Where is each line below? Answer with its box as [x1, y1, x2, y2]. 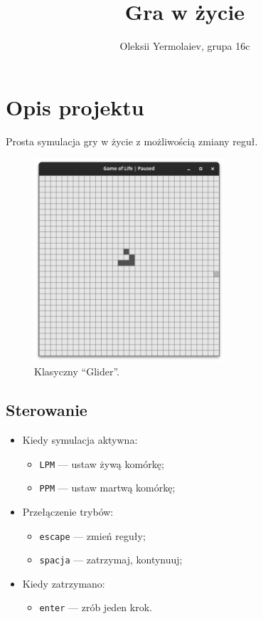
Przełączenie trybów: [22, 504, 114, 519]
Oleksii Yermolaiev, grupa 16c [119, 38, 250, 53]
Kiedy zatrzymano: [22, 576, 105, 591]
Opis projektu [6, 92, 144, 121]
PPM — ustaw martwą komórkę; [39, 480, 176, 495]
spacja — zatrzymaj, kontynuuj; [39, 552, 183, 567]
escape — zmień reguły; [39, 528, 146, 543]
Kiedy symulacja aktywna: [22, 432, 138, 447]
